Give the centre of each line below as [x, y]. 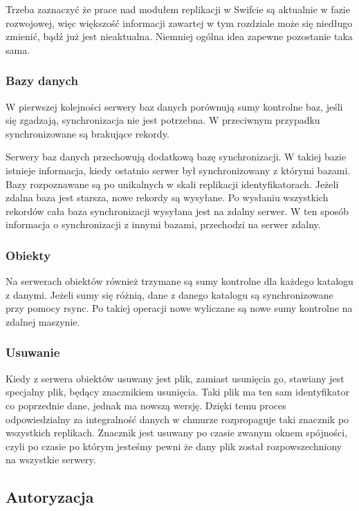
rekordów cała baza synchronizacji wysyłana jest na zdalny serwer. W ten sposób [177, 211]
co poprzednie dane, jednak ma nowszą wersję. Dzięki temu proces [146, 405]
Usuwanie [33, 352]
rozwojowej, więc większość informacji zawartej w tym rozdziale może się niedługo [179, 22]
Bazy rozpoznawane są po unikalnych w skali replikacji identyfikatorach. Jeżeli [172, 184]
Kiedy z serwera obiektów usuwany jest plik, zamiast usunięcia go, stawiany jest [175, 378]
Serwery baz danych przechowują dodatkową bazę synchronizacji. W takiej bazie [176, 157]
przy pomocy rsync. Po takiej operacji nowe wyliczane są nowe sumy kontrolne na [179, 308]
